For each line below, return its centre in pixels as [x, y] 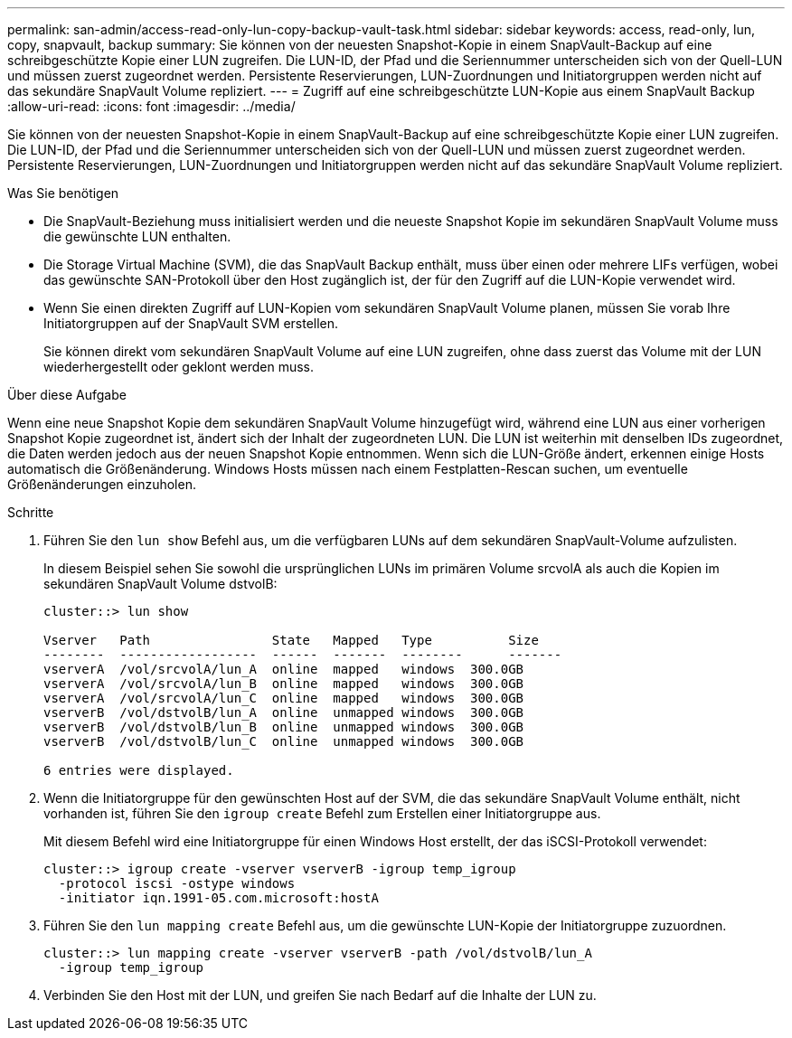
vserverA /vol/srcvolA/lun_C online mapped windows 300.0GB [284, 698]
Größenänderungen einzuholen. [102, 484]
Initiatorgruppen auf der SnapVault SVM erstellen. [191, 323]
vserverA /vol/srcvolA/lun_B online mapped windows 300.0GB [284, 684]
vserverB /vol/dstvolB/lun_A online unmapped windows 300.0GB [284, 712]
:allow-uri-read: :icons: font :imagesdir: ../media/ [151, 106]
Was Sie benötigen [63, 193]
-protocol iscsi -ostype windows [177, 883]
